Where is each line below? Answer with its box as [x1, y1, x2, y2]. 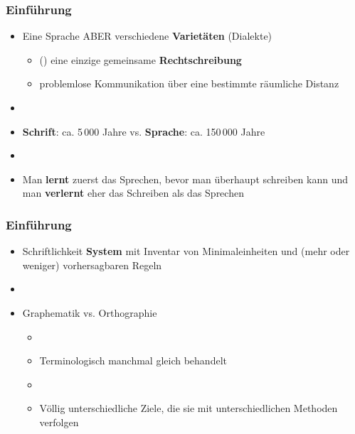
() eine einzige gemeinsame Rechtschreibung [39, 52, 242, 67]
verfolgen [39, 414, 79, 429]
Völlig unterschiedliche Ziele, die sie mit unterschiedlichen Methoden [39, 401, 338, 416]
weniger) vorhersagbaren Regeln [22, 257, 162, 272]
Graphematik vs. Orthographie [22, 305, 157, 320]
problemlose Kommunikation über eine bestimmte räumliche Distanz [39, 76, 339, 91]
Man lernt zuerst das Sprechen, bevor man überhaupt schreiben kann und [22, 171, 349, 186]
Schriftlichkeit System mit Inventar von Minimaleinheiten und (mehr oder [22, 244, 350, 259]
